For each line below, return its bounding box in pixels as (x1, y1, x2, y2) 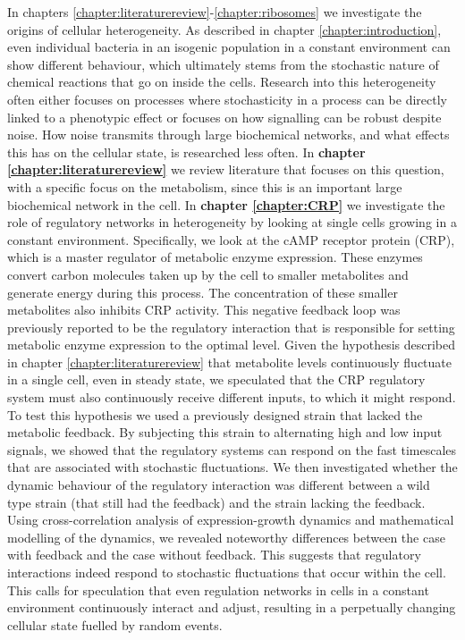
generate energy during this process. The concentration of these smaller (7, 282, 398, 301)
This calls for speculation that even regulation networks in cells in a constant (7, 580, 429, 599)
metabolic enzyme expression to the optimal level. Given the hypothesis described (7, 335, 456, 354)
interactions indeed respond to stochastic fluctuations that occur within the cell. (7, 563, 446, 581)
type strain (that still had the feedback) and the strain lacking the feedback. (7, 493, 426, 511)
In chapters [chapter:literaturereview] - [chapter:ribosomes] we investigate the (7, 3, 422, 21)
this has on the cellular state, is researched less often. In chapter (7, 142, 366, 161)
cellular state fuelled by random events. (7, 615, 223, 634)
